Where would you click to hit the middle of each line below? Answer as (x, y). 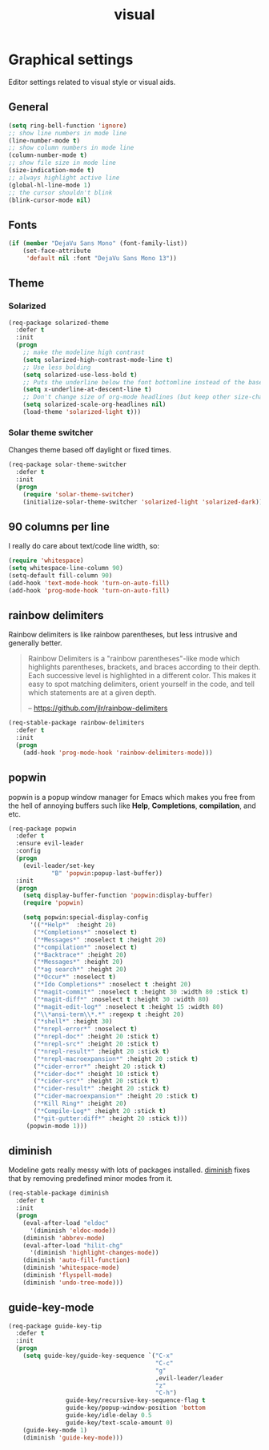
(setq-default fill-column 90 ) (60, 575)
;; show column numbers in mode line (71, 148)
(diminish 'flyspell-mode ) (68, 1275)
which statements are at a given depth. (92, 693)
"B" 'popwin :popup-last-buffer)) (106, 873)
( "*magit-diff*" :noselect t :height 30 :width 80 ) (121, 999)
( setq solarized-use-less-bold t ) (80, 375)
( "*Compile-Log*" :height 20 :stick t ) (100, 1111)
